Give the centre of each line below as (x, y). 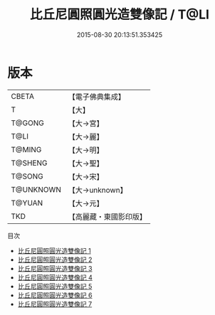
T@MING (26, 149)
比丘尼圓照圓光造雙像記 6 (55, 295)
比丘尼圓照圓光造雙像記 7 (55, 304)
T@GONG (27, 123)
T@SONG (27, 176)
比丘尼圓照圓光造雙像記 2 (55, 260)
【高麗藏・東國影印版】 (107, 216)
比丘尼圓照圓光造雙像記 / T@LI (120, 15)
